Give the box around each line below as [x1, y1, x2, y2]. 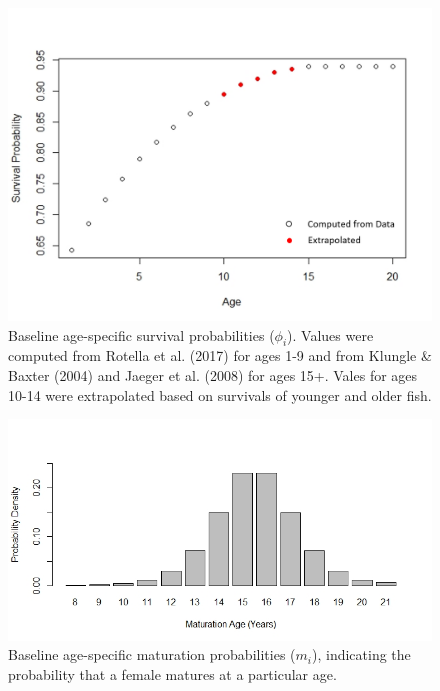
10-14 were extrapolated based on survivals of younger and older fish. [8, 384, 432, 405]
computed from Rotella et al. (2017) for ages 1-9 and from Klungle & [8, 345, 432, 366]
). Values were [287, 324, 374, 345]
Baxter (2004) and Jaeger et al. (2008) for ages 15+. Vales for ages [8, 365, 418, 386]
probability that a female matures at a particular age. [8, 664, 337, 684]
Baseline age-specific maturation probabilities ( [8, 644, 296, 665]
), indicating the [311, 644, 411, 665]
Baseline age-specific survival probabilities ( [8, 324, 275, 345]
